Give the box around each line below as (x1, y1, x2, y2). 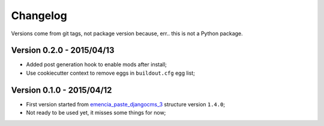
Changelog (11, 9, 67, 22)
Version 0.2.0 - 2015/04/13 (11, 45, 115, 56)
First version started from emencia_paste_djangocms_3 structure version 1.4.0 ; (26, 100, 225, 107)
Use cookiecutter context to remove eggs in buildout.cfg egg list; (26, 69, 195, 76)
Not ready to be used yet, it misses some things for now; (26, 109, 166, 116)
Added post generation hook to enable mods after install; (26, 61, 167, 68)
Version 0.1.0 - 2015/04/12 (11, 85, 112, 95)
